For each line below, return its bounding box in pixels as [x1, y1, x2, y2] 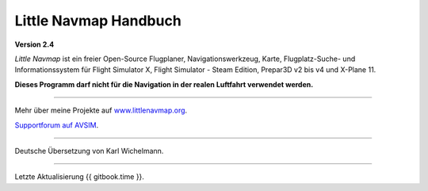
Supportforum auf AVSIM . [14, 120, 99, 130]
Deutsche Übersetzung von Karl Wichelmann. [14, 146, 164, 155]
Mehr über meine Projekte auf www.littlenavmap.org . [14, 105, 188, 115]
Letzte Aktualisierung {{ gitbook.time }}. [14, 172, 144, 181]
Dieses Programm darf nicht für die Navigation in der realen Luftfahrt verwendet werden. [14, 79, 314, 89]
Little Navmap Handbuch [14, 12, 182, 29]
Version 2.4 [14, 40, 55, 49]
